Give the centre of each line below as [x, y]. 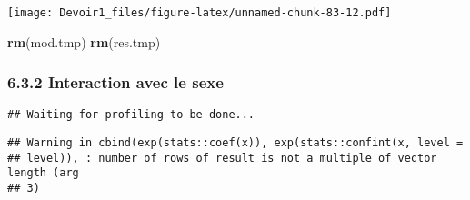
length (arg [43, 173]
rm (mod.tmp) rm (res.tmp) [84, 41]
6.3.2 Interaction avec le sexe [115, 82]
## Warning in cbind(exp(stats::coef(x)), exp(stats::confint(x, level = [235, 143]
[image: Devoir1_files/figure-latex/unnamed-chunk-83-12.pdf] [200, 13]
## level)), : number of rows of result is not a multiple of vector [222, 158]
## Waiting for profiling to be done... [131, 115]
